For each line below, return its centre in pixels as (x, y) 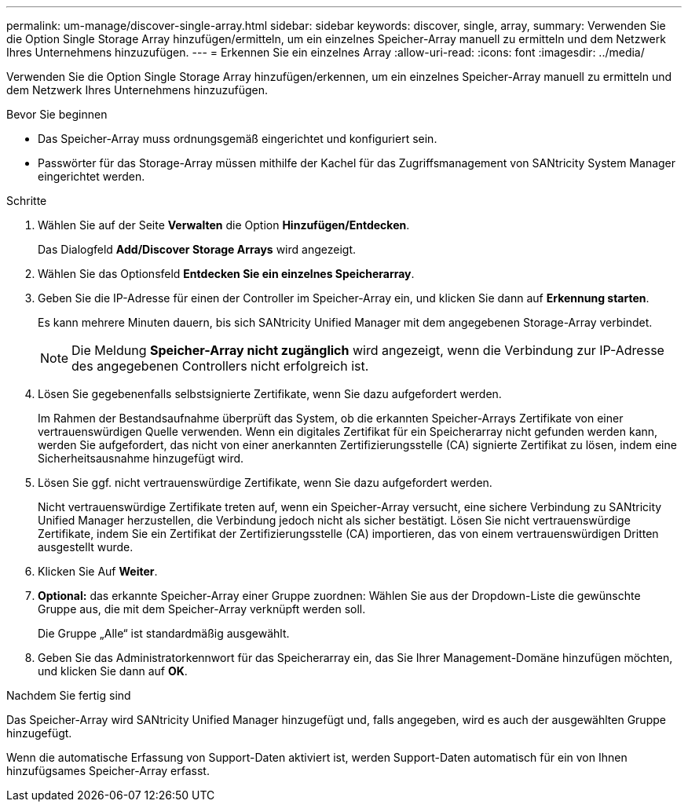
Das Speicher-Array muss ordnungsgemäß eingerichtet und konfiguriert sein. (238, 139)
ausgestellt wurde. (86, 547)
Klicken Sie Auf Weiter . (98, 571)
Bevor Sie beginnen (57, 114)
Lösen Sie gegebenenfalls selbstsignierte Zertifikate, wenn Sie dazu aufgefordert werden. (270, 394)
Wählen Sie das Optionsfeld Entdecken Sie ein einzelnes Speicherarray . (226, 274)
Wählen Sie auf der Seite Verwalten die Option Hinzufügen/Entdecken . (224, 225)
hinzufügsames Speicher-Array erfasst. (108, 771)
